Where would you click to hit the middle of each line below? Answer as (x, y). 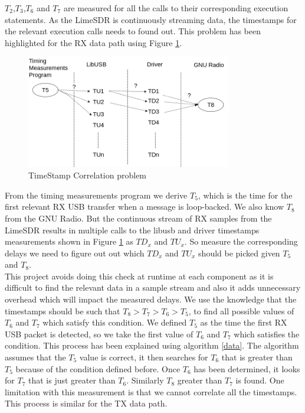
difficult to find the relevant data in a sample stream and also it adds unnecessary (153, 287)
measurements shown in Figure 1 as (69, 241)
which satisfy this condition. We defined (115, 322)
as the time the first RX (244, 322)
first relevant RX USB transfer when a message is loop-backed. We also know (145, 206)
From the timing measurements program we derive (96, 195)
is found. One (260, 380)
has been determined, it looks (247, 368)
